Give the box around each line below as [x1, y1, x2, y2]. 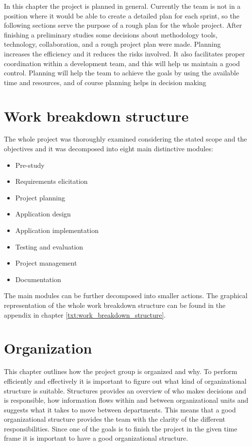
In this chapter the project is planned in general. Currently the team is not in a [4, 1, 241, 11]
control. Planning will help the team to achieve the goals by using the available [4, 68, 239, 78]
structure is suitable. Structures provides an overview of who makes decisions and [4, 385, 246, 395]
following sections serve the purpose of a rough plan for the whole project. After [4, 20, 242, 30]
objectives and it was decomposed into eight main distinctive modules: [4, 143, 213, 154]
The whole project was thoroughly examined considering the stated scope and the [4, 134, 247, 144]
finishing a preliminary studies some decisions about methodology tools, [4, 29, 218, 39]
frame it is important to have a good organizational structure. [4, 433, 188, 443]
